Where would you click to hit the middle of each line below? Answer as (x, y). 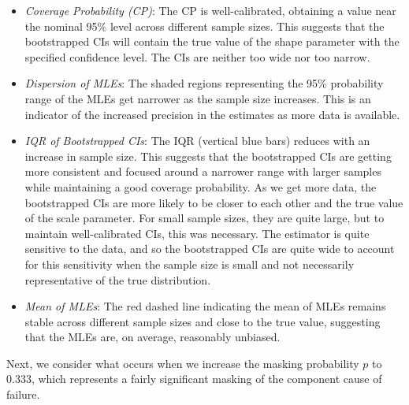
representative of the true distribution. (118, 279)
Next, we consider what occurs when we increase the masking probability (183, 363)
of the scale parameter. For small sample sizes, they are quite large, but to (204, 218)
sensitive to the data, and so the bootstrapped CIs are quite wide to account (210, 249)
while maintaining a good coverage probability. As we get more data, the (201, 186)
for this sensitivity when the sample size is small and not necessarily (190, 264)
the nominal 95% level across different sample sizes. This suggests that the (204, 26)
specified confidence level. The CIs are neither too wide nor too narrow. (197, 56)
